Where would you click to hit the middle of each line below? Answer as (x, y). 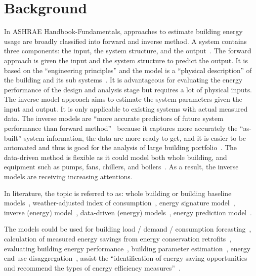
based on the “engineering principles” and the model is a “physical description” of (128, 70)
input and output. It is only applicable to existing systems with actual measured (126, 108)
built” (13, 138)
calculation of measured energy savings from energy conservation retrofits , (118, 238)
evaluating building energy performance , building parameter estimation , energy (127, 248)
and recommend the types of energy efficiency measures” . (92, 267)
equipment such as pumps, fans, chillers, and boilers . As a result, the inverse (121, 167)
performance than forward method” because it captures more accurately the (121, 128)
